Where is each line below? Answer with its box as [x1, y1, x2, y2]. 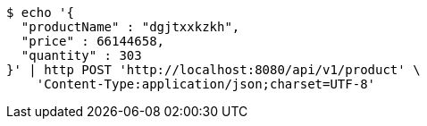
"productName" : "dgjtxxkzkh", [21, 20, 240, 34]
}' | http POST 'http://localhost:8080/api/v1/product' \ [6, 63, 421, 77]
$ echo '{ [6, 5, 74, 20]
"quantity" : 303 [21, 48, 142, 63]
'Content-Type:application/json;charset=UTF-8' [36, 77, 376, 91]
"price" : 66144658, [21, 34, 165, 48]
